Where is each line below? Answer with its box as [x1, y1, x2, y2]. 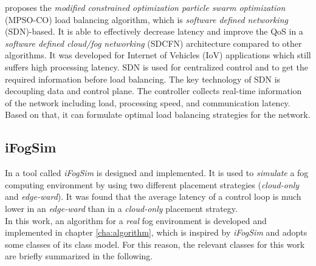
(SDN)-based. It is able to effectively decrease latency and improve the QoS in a [5, 25, 303, 38]
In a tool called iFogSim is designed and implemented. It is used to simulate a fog [5, 166, 309, 179]
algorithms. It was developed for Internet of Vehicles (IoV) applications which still [5, 49, 311, 61]
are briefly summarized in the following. [5, 250, 153, 262]
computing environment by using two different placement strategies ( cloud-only [5, 178, 300, 191]
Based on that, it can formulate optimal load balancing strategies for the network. [5, 108, 311, 121]
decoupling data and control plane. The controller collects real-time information [5, 84, 302, 97]
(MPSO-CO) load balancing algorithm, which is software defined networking [5, 13, 288, 26]
